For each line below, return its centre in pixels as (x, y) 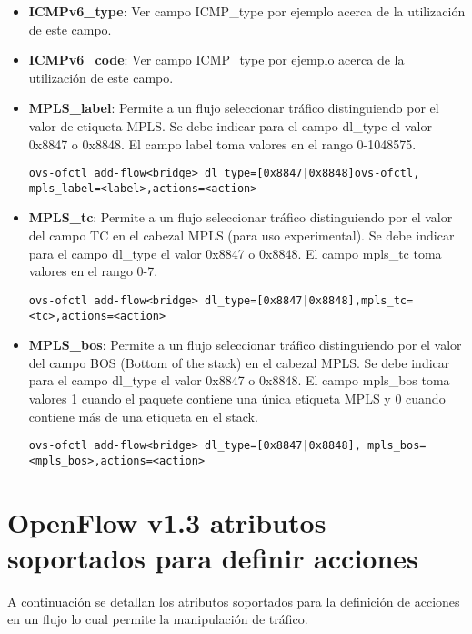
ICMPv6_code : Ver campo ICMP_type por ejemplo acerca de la (216, 60)
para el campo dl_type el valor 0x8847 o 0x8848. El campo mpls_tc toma (235, 253)
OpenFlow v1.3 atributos (167, 522)
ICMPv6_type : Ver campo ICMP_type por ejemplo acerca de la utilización (247, 11)
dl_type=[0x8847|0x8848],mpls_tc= (309, 300)
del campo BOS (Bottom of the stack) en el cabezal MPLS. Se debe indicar (239, 362)
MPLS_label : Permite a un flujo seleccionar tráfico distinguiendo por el (234, 108)
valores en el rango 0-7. (93, 271)
